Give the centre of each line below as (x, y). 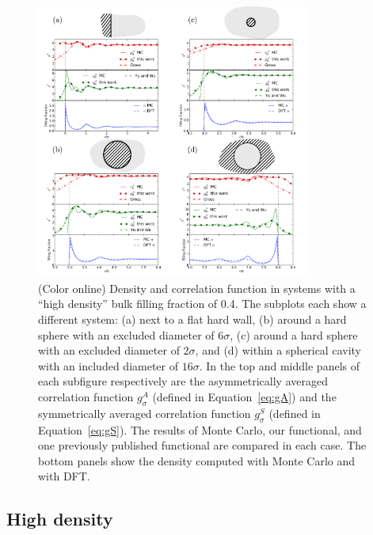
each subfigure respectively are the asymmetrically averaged (183, 381)
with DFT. (64, 476)
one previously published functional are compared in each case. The (202, 445)
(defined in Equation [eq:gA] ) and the (244, 396)
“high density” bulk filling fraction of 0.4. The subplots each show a (202, 304)
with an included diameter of (108, 365)
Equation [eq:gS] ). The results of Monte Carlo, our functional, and (200, 429)
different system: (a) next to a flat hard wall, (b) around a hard (192, 319)
